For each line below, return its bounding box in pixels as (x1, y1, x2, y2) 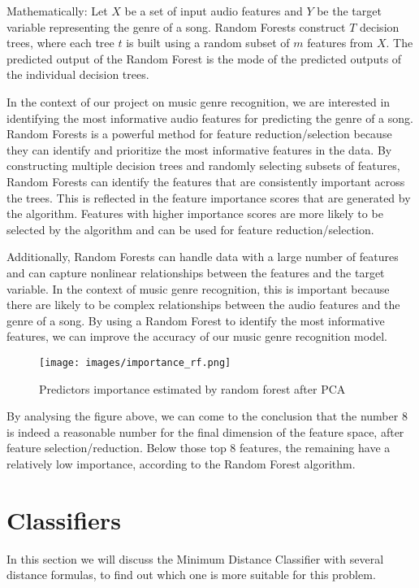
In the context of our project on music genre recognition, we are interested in (6, 93, 391, 110)
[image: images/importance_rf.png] (39, 356, 231, 368)
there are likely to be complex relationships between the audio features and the (6, 296, 400, 313)
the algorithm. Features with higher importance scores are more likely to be (6, 205, 383, 222)
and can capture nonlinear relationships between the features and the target (6, 264, 385, 281)
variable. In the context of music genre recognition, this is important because (6, 280, 390, 297)
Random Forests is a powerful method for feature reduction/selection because (6, 125, 392, 142)
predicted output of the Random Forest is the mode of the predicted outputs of (6, 50, 402, 67)
